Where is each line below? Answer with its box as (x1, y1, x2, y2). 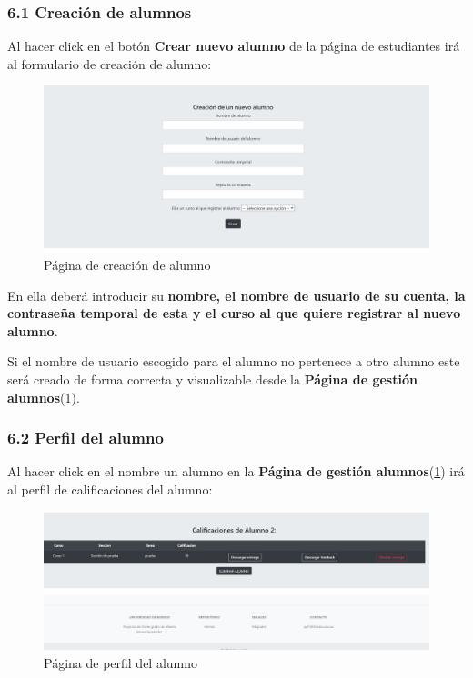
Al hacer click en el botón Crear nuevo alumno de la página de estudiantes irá (7, 36, 460, 55)
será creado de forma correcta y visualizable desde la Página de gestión (7, 369, 418, 388)
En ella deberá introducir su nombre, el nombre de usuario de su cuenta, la (7, 285, 466, 304)
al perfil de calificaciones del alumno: (7, 479, 213, 498)
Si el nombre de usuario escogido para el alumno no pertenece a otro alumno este (7, 352, 460, 371)
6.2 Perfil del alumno (7, 426, 164, 449)
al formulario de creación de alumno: (7, 54, 212, 73)
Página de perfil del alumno (44, 653, 198, 672)
